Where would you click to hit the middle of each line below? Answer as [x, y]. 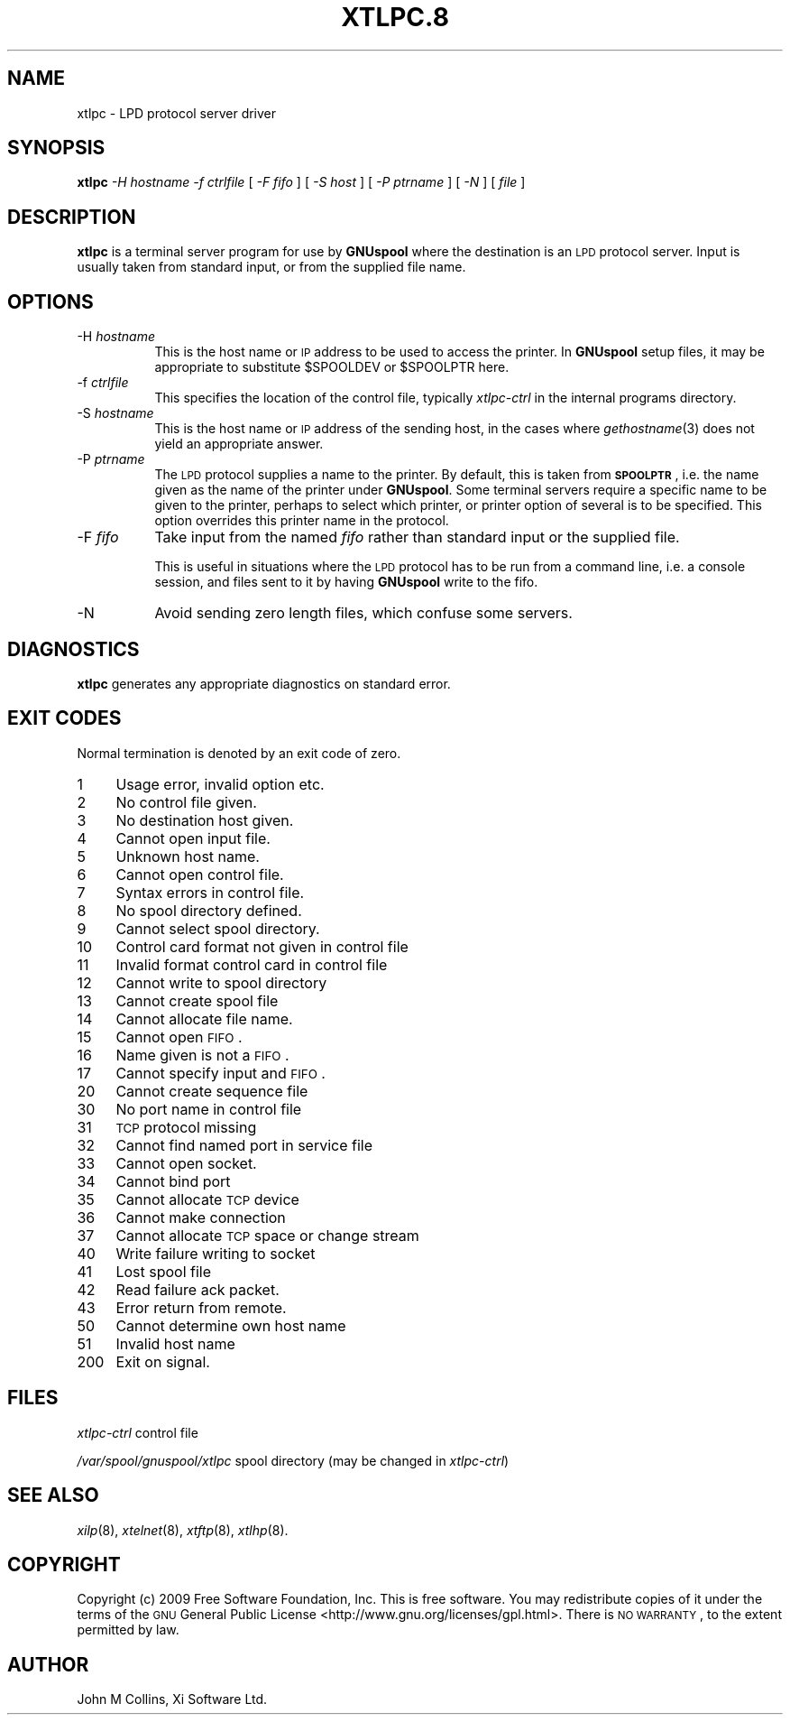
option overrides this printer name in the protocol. [302, 521]
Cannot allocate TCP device [207, 1199]
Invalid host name [175, 1343]
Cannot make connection [201, 1217]
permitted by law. [128, 1630]
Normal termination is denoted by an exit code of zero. [239, 753]
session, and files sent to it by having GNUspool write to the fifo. [346, 582]
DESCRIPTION [72, 217]
